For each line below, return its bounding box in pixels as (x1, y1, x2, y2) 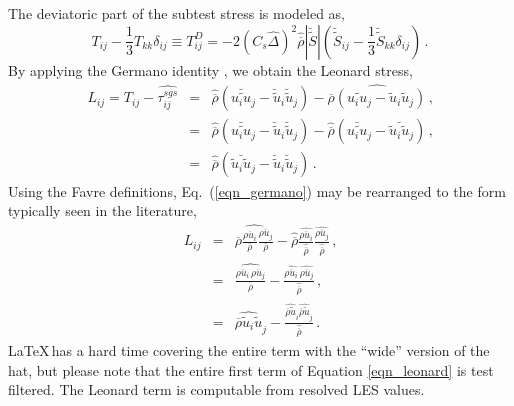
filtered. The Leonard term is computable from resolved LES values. (8, 379, 425, 400)
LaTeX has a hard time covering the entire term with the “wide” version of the (8, 339, 490, 360)
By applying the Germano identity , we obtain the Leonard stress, (8, 59, 413, 80)
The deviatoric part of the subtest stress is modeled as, (8, 3, 346, 23)
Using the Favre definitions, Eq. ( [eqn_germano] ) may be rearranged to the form (8, 180, 506, 201)
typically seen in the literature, (8, 200, 197, 221)
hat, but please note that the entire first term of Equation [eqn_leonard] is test (8, 359, 494, 380)
